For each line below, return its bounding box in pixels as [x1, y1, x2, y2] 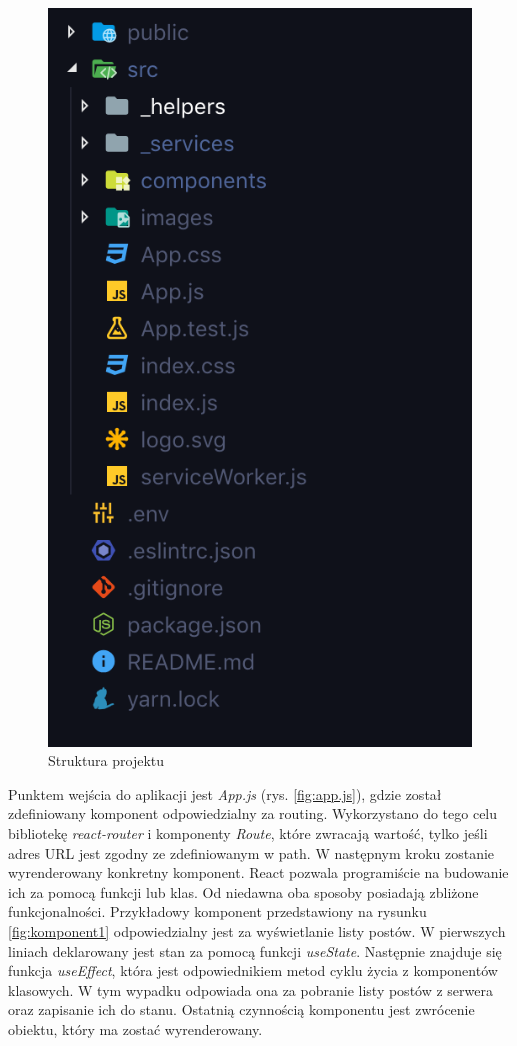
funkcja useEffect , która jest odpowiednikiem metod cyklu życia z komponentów [8, 960, 498, 981]
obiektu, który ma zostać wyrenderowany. [8, 1018, 263, 1039]
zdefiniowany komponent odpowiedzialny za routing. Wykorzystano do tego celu [8, 803, 498, 824]
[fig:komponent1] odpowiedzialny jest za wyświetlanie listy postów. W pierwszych [8, 920, 506, 941]
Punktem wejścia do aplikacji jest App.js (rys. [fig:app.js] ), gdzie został [8, 783, 442, 804]
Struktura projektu [48, 750, 165, 771]
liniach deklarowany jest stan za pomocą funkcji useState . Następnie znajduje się [8, 940, 502, 961]
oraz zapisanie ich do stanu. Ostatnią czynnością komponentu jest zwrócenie [8, 999, 475, 1020]
